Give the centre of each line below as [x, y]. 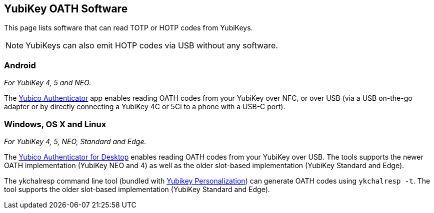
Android [20, 65]
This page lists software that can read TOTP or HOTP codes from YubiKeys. [128, 28]
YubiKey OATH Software [66, 9]
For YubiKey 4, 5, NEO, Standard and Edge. [75, 141]
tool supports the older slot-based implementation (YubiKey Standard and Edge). [137, 189]
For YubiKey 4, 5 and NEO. [48, 83]
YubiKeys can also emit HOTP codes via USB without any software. [152, 46]
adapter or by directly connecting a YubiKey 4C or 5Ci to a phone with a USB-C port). [145, 107]
